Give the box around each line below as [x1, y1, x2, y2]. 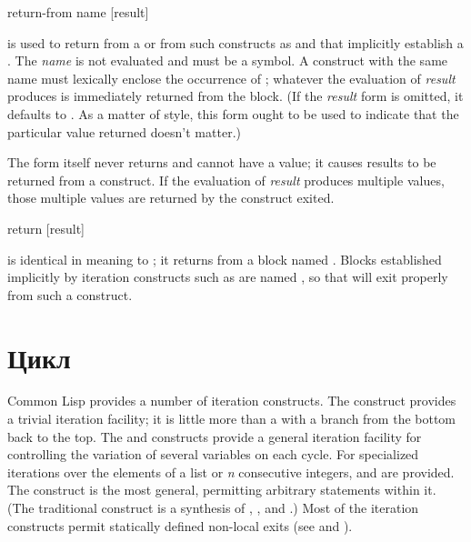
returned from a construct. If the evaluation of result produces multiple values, [7, 170, 445, 189]
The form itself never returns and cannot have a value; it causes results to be [7, 153, 436, 172]
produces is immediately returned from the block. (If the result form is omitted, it [7, 86, 464, 105]
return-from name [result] [7, 3, 149, 21]
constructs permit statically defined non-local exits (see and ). [7, 516, 353, 535]
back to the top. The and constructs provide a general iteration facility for [7, 427, 422, 446]
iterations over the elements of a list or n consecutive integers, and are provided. [7, 462, 455, 481]
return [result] [7, 218, 85, 237]
